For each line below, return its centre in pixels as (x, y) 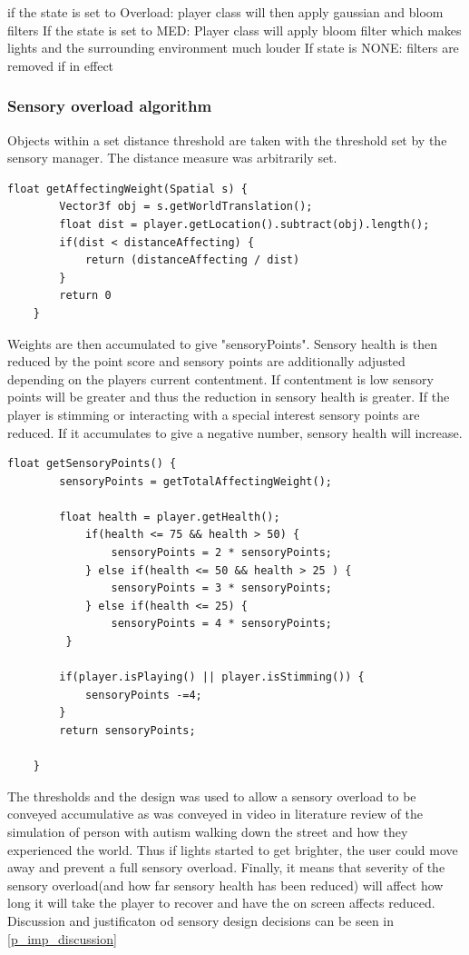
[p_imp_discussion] (62, 938)
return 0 (85, 296)
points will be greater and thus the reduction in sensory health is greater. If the (229, 397)
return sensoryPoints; (127, 731)
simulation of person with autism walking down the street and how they (208, 831)
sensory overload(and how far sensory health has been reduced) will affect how (225, 885)
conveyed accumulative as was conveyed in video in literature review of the (215, 814)
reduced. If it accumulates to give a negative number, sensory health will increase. (235, 432)
